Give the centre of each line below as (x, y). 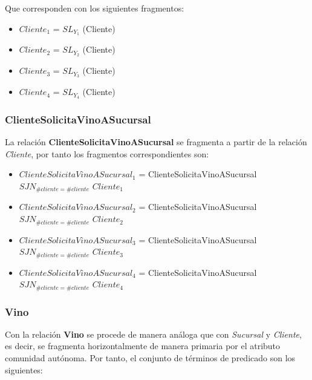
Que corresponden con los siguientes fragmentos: (95, 8)
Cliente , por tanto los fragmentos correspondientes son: (107, 153)
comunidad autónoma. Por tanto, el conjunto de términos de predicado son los (150, 358)
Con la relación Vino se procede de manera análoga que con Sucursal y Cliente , (153, 334)
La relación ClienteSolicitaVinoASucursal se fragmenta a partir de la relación (156, 142)
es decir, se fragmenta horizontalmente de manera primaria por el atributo (143, 346)
